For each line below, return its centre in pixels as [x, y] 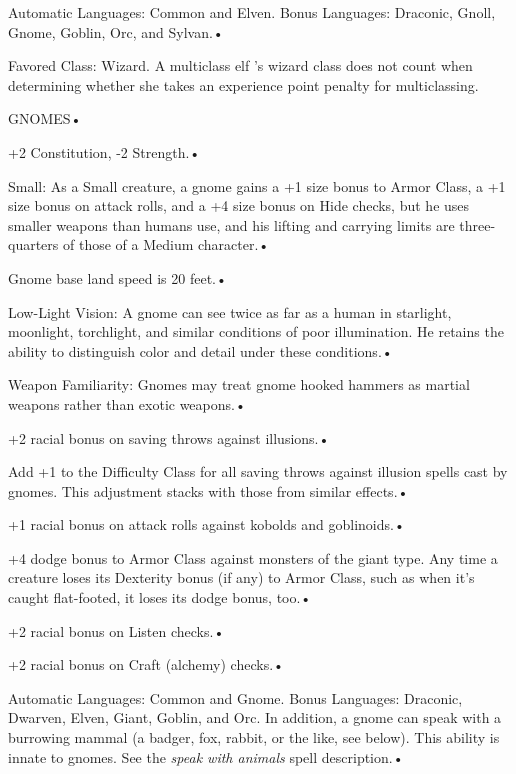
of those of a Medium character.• [166, 244]
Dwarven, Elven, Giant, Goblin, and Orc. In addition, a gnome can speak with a [255, 717]
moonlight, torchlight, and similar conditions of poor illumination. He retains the [256, 331]
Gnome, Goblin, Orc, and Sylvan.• [116, 31]
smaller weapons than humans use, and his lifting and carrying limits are [231, 224]
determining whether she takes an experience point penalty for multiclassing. [243, 84]
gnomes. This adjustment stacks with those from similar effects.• [208, 490]
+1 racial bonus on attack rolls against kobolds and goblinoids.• [206, 524]
